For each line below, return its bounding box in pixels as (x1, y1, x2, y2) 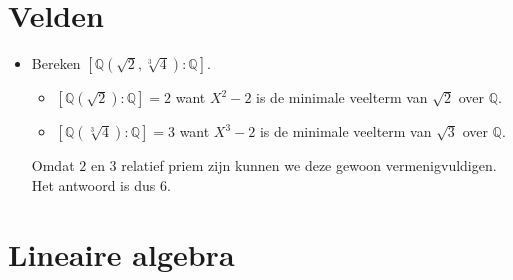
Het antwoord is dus (31, 174, 156, 195)
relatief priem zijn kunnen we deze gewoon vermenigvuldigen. (121, 155, 497, 176)
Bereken (31, 53, 81, 74)
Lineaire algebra (8, 233, 235, 274)
